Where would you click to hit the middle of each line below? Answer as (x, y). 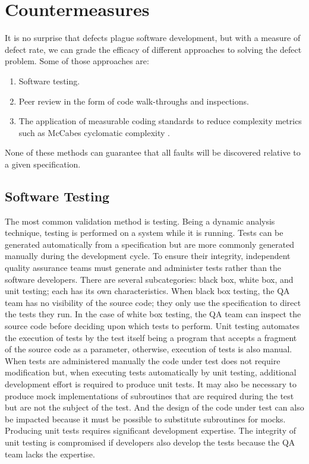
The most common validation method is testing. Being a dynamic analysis (140, 221)
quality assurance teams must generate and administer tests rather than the (143, 268)
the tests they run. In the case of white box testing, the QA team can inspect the (153, 314)
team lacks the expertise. (50, 454)
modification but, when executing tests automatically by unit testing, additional (151, 372)
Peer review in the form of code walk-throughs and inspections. (134, 101)
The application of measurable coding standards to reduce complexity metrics (160, 121)
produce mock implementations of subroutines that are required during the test (149, 395)
